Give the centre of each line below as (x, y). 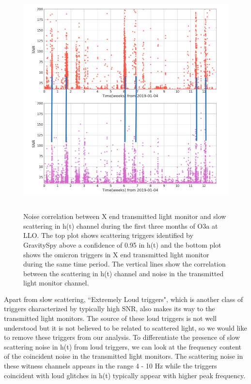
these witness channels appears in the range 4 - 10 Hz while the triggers (110, 366)
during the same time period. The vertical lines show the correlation (125, 264)
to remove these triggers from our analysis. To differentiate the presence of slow (122, 337)
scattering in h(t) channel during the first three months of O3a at (121, 225)
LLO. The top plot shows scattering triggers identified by (108, 235)
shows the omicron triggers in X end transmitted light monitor (116, 254)
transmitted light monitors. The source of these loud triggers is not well (110, 318)
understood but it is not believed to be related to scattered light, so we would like (125, 327)
